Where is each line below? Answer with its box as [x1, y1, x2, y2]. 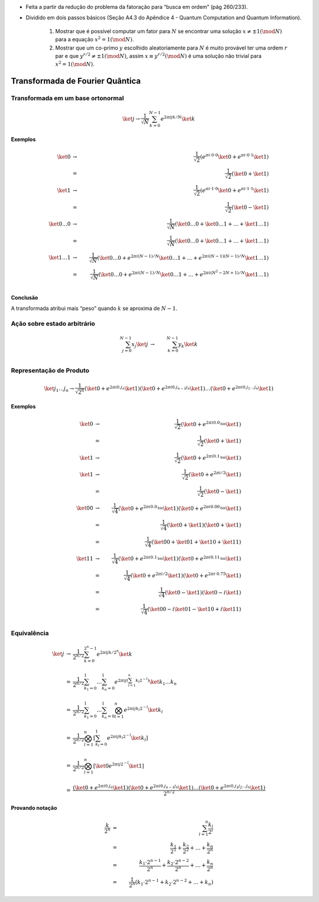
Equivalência [11, 629, 49, 637]
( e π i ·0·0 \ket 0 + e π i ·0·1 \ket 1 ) [200, 152, 269, 160]
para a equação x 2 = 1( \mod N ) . [55, 35, 134, 43]
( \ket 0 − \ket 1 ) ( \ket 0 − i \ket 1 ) [164, 589, 242, 596]
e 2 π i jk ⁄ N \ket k [160, 115, 196, 122]
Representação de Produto [11, 367, 90, 375]
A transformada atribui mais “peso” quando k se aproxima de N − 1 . [11, 305, 178, 312]
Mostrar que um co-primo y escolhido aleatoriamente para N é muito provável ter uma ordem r [55, 44, 288, 51]
